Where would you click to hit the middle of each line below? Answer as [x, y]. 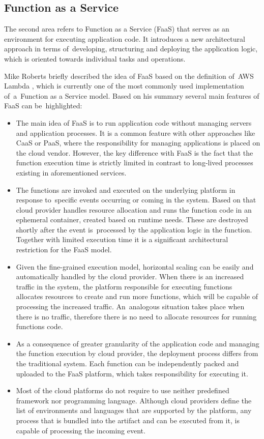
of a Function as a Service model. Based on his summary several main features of [132, 95]
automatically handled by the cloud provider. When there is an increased [130, 276]
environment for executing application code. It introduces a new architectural [125, 38]
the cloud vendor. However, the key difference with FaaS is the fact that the [135, 152]
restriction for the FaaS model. [64, 250]
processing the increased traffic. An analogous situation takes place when [130, 306]
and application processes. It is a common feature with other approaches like [136, 133]
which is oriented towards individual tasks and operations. [95, 58]
